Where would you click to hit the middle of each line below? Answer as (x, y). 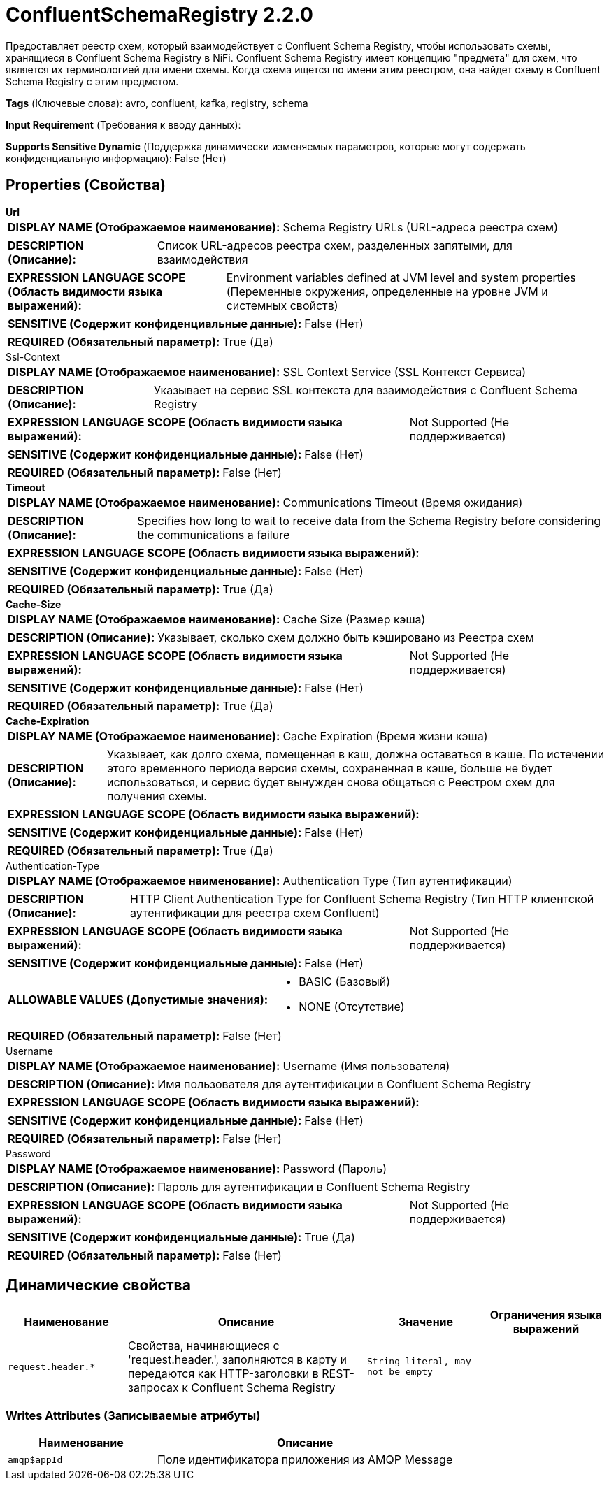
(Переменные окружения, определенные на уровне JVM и (387, 291)
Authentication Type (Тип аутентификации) (397, 880)
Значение (426, 1322)
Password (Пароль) (335, 1168)
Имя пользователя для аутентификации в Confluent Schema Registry (344, 1084)
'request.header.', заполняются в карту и (237, 1360)
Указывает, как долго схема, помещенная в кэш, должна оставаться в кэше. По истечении (356, 754)
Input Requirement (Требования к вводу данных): (123, 124)
